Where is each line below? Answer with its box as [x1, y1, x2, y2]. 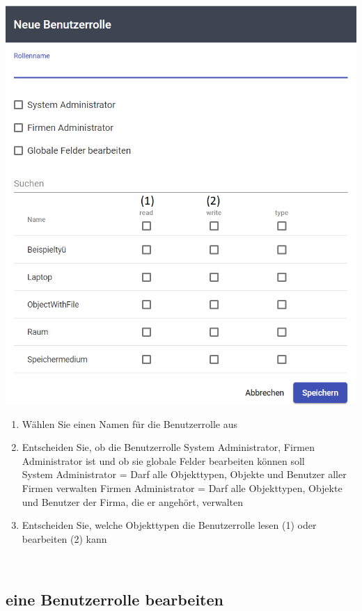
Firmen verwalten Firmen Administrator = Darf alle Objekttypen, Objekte [22, 480, 343, 495]
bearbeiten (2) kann [22, 531, 107, 546]
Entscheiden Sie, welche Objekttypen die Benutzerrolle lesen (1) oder [22, 518, 317, 532]
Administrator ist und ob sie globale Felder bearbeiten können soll [22, 453, 305, 468]
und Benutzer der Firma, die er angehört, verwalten [22, 494, 243, 509]
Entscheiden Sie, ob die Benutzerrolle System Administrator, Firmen [22, 440, 315, 454]
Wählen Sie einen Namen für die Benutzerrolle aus [22, 416, 237, 431]
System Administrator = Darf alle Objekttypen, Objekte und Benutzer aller [22, 467, 347, 482]
